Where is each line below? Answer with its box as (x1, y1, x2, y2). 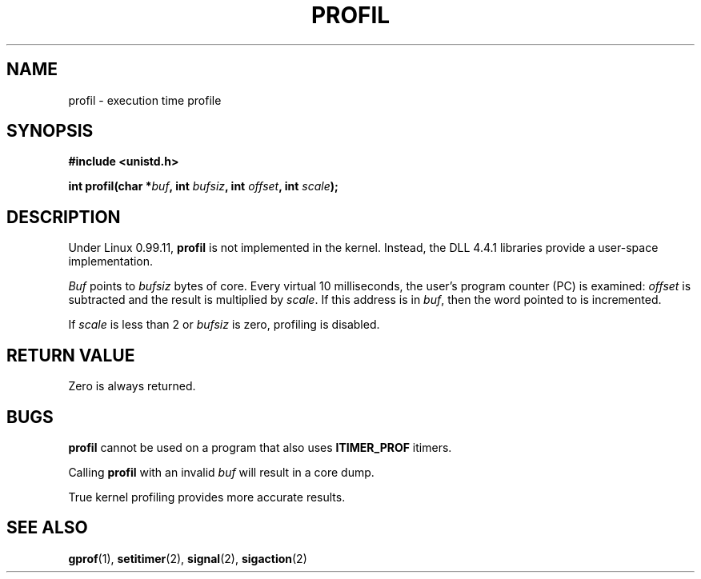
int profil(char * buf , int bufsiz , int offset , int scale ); (68, 179, 338, 194)
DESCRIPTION (6, 206, 121, 227)
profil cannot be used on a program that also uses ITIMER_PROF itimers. (68, 440, 452, 454)
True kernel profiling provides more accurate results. (68, 489, 346, 504)
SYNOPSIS (6, 121, 94, 142)
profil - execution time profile (68, 93, 222, 107)
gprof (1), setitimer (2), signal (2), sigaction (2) (68, 551, 307, 565)
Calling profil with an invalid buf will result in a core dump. (68, 465, 375, 479)
